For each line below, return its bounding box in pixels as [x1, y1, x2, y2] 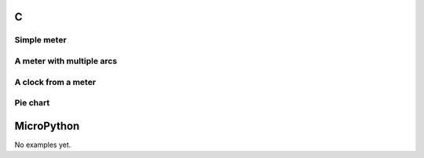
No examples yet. [14, 140, 71, 149]
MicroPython [14, 119, 80, 133]
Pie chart [14, 97, 50, 108]
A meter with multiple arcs [14, 55, 118, 66]
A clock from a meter [14, 76, 97, 87]
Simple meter [14, 35, 67, 46]
